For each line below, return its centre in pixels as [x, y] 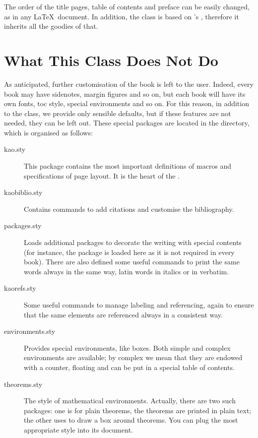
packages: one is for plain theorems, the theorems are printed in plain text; [138, 410]
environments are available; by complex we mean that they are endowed [133, 357]
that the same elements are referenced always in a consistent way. [123, 314]
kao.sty [15, 149]
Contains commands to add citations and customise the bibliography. [129, 209]
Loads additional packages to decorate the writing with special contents [133, 242]
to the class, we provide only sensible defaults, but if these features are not [118, 113]
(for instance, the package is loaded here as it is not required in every [129, 252]
